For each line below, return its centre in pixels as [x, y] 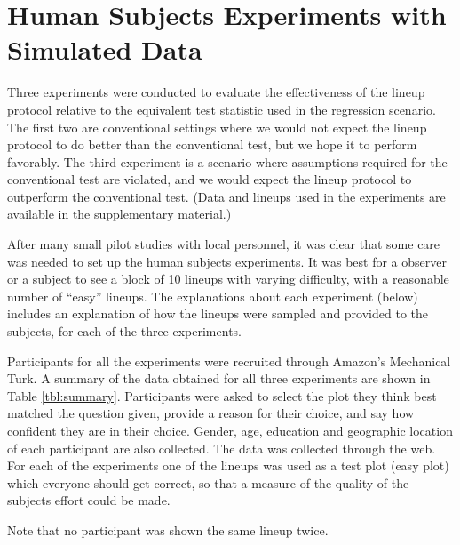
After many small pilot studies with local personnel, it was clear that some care [224, 244]
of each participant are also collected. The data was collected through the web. [222, 448]
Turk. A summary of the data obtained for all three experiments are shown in [219, 378]
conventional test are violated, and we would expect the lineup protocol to [210, 179]
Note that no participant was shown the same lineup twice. [168, 529]
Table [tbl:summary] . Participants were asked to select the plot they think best [222, 395]
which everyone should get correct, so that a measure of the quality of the [208, 482]
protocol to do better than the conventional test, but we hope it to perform [212, 144]
